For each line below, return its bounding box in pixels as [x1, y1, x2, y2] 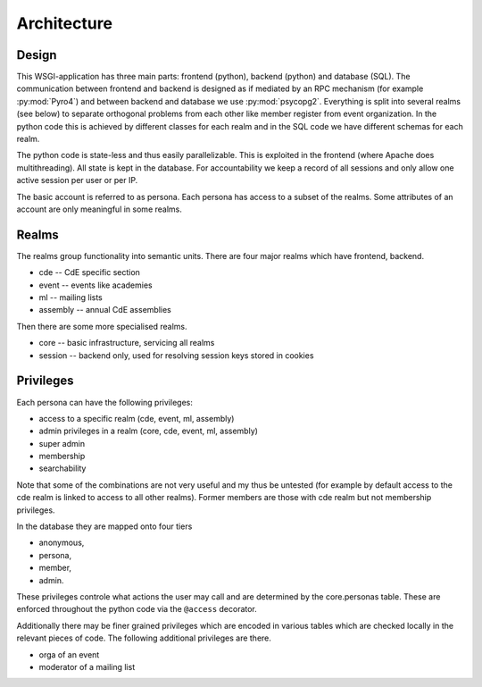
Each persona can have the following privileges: [16, 397, 194, 407]
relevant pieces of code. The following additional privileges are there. [16, 633, 272, 643]
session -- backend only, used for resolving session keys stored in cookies [38, 349, 314, 361]
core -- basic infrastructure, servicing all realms [38, 338, 215, 348]
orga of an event [38, 649, 100, 660]
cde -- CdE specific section [38, 267, 140, 278]
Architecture [16, 13, 113, 33]
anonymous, [38, 537, 85, 549]
